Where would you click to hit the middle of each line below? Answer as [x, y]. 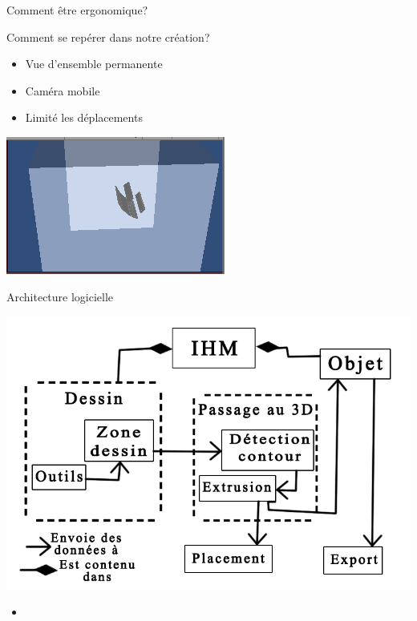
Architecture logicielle [60, 296]
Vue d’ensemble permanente [94, 64]
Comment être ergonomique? [77, 10]
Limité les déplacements [84, 117]
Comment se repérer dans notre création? [108, 36]
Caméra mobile [63, 90]
